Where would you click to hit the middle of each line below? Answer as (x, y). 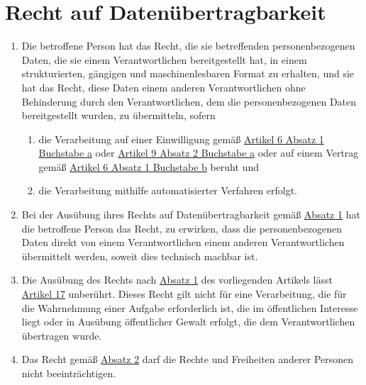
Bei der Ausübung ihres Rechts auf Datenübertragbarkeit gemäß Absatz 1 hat (191, 214)
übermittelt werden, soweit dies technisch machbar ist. (140, 256)
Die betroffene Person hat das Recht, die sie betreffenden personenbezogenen (188, 46)
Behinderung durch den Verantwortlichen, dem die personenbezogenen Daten (189, 101)
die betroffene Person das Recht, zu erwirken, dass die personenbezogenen (182, 228)
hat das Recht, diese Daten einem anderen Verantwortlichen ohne (163, 87)
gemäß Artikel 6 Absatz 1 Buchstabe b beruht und (149, 166)
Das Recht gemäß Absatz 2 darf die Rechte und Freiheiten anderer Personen (188, 359)
